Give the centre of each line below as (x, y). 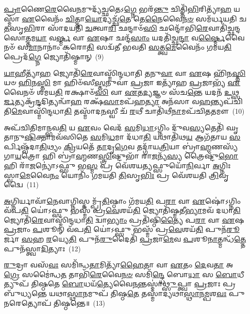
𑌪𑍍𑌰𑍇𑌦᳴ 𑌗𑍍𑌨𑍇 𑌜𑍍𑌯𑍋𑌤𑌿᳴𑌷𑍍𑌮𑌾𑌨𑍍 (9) (54, 56)
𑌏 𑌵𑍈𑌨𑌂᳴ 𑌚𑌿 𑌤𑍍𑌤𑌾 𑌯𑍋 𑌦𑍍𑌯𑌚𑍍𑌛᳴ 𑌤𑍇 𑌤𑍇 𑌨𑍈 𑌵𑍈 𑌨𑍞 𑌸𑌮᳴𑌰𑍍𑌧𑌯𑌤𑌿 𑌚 (134, 18)
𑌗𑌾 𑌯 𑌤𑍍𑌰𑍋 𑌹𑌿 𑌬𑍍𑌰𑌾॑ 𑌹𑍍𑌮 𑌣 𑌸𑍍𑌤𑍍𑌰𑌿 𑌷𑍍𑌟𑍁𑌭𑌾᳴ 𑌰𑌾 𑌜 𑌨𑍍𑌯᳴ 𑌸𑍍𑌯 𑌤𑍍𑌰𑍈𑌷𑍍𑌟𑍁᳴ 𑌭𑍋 (121, 156)
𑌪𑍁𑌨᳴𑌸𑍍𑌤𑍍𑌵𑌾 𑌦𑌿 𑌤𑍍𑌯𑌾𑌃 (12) (42, 248)
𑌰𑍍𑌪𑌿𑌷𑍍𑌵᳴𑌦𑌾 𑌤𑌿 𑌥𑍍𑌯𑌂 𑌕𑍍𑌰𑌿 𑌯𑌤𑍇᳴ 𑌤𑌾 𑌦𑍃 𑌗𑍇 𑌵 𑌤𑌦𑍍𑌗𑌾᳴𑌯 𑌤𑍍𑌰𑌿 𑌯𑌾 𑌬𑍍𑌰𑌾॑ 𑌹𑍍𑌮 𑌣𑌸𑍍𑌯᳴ (121, 146)
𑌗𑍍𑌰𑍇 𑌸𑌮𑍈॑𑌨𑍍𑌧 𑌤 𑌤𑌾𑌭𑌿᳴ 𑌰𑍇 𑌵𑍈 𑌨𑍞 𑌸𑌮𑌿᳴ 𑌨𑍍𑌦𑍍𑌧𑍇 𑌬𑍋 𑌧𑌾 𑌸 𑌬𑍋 (121, 274)
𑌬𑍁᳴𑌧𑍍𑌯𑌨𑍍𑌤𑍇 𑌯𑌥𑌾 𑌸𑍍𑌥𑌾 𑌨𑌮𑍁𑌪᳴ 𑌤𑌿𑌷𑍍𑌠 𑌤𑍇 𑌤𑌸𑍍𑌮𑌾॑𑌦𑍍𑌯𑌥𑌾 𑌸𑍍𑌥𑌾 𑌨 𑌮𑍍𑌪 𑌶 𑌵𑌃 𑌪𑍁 (125, 293)
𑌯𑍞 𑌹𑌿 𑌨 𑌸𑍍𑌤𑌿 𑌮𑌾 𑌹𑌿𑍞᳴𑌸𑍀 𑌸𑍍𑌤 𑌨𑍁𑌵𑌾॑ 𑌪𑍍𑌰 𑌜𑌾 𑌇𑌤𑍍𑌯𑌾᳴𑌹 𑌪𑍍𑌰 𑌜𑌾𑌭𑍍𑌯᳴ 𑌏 (122, 82)
